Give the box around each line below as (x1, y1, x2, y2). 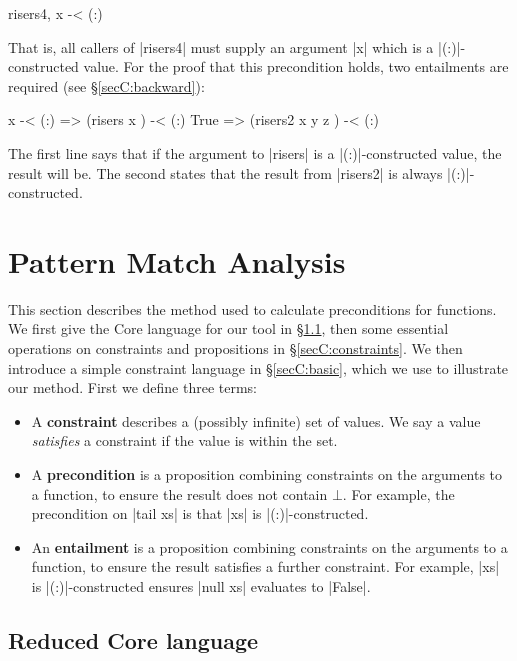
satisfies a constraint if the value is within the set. (31, 430, 338, 451)
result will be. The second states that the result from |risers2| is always (8, 162, 443, 183)
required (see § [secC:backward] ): (8, 75, 205, 96)
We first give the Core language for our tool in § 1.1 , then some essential (8, 318, 449, 339)
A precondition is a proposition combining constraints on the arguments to (31, 464, 503, 485)
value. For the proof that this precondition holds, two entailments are (83, 56, 509, 77)
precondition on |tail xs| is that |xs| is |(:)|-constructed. (31, 503, 369, 524)
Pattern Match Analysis (8, 240, 346, 281)
